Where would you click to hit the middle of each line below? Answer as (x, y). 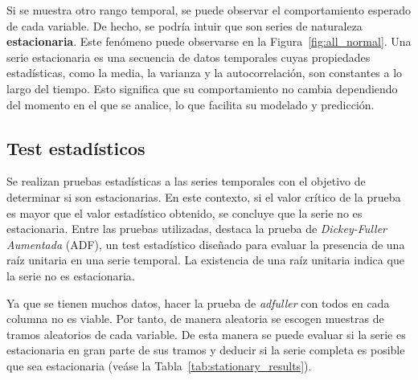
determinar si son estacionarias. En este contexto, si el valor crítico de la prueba (204, 196)
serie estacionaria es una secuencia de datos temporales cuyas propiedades (189, 57)
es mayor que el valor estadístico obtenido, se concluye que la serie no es (184, 212)
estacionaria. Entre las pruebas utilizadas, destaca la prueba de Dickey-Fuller (197, 229)
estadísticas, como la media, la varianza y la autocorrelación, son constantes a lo (205, 73)
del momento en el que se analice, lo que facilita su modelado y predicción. (191, 104)
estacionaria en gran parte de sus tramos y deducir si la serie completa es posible (206, 350)
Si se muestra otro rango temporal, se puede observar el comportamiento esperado (209, 10)
